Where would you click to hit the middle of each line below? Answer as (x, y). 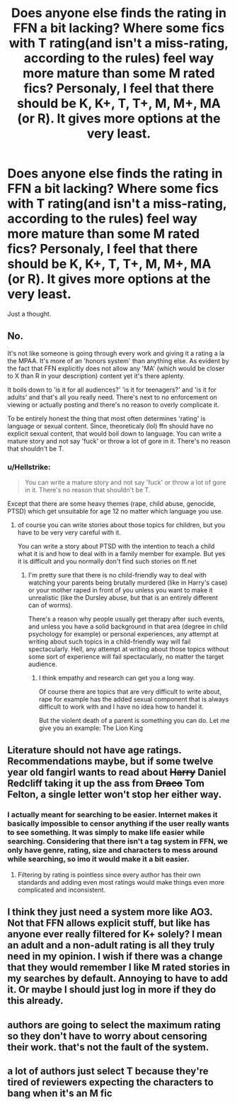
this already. (35, 1001)
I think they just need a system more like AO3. (110, 912)
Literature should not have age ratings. (94, 750)
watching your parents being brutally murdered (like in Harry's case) (128, 582)
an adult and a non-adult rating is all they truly (111, 945)
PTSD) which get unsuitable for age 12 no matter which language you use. (115, 511)
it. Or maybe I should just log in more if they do (112, 990)
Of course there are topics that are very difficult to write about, (130, 692)
